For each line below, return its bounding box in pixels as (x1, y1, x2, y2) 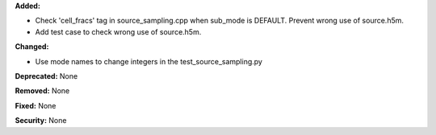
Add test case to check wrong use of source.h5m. (35, 27, 202, 36)
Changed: (15, 42, 49, 51)
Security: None (15, 116, 67, 125)
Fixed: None (15, 100, 57, 110)
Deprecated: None (15, 71, 78, 80)
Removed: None (15, 86, 70, 96)
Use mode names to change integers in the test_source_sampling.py (35, 56, 262, 66)
